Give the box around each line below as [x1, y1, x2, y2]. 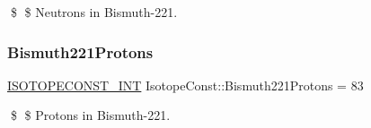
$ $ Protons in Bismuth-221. [10, 106, 171, 124]
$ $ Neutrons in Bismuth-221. [10, 3, 178, 21]
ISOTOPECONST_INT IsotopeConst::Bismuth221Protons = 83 [7, 75, 364, 94]
